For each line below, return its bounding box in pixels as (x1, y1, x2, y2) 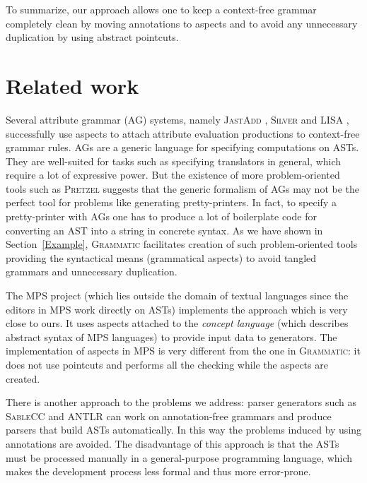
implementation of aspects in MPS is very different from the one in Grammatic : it (6, 343, 361, 358)
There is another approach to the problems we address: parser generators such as (6, 395, 356, 410)
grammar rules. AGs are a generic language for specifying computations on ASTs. (6, 140, 359, 155)
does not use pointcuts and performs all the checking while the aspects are (6, 357, 328, 371)
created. (6, 371, 40, 386)
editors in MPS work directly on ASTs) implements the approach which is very (6, 302, 348, 316)
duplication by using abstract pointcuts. (6, 30, 179, 44)
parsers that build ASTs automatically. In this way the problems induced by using (6, 422, 362, 437)
